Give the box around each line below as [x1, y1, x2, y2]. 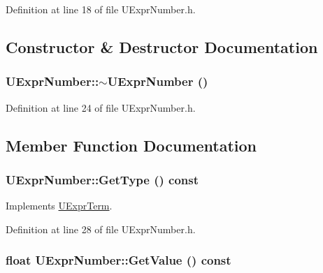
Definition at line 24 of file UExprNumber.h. [6, 100, 196, 115]
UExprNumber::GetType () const [6, 170, 199, 188]
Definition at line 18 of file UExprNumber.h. [6, 2, 196, 16]
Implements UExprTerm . [6, 198, 113, 213]
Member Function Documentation [6, 134, 257, 156]
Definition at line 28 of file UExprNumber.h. [6, 221, 196, 236]
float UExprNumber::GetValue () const [6, 251, 231, 269]
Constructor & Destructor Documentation [6, 36, 318, 57]
